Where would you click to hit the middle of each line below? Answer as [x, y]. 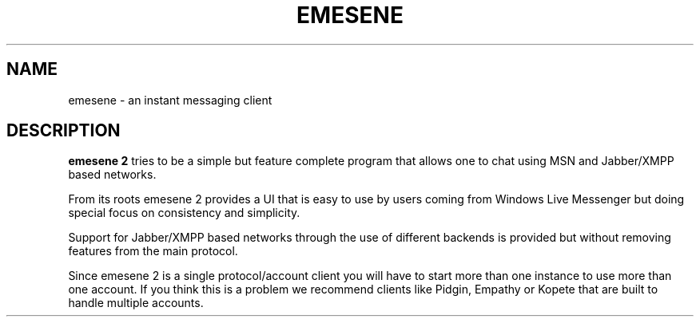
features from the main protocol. [153, 251]
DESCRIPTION [64, 131]
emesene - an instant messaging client [170, 100]
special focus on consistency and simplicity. [184, 213]
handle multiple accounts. [136, 303]
